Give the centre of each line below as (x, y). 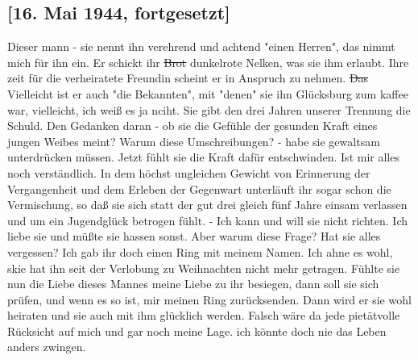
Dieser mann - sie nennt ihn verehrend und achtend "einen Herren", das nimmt (201, 46)
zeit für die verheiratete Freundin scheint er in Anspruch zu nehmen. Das (188, 78)
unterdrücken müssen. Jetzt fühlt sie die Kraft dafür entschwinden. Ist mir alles (203, 157)
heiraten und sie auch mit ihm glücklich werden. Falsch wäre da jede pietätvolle (204, 315)
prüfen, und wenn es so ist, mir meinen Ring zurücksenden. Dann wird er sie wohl (209, 299)
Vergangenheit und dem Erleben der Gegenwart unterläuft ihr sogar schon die (199, 188)
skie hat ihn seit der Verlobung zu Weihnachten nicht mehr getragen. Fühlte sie (204, 268)
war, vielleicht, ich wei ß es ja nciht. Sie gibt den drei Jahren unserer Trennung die (209, 109)
